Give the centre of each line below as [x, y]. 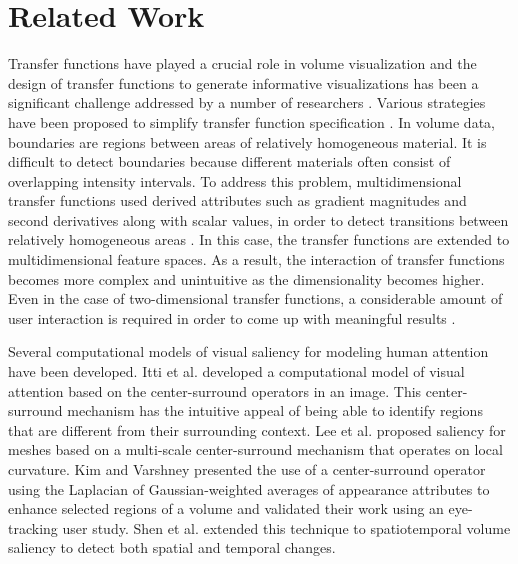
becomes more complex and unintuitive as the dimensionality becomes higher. [246, 278]
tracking [33, 527]
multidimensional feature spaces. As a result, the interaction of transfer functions [256, 259]
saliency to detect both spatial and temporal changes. [172, 547]
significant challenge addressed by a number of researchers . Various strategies [247, 102]
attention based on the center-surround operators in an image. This [215, 390]
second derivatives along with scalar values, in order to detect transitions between [258, 219]
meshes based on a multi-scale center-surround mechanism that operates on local [255, 449]
